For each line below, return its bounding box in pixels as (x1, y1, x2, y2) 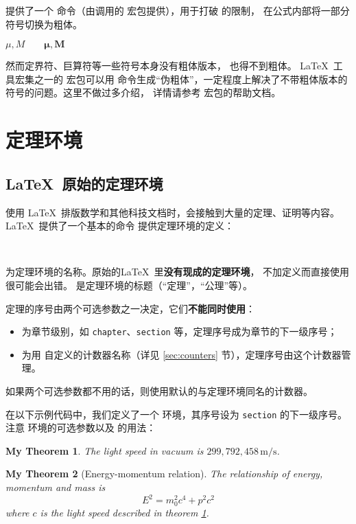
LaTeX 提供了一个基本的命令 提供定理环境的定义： (5, 218, 235, 233)
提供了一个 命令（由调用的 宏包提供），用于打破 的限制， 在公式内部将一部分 (5, 3, 350, 17)
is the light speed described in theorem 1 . (40, 505, 209, 520)
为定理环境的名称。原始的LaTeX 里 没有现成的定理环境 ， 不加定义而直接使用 (5, 264, 350, 279)
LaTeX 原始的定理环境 (5, 172, 163, 194)
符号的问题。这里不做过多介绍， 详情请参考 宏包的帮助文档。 (5, 85, 281, 100)
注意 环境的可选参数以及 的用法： (5, 420, 156, 435)
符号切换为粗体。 (5, 16, 82, 31)
